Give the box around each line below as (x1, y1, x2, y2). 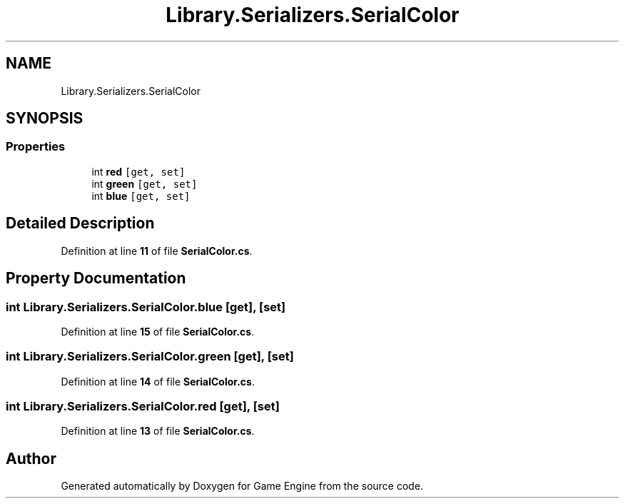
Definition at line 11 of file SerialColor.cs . (61, 244, 253, 257)
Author (6, 449, 56, 468)
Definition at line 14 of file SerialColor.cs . (61, 375, 255, 388)
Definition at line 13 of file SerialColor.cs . (61, 425, 255, 438)
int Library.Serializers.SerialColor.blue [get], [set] (6, 299, 286, 314)
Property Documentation (6, 269, 186, 288)
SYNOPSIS (6, 109, 83, 128)
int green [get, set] (91, 177, 198, 190)
